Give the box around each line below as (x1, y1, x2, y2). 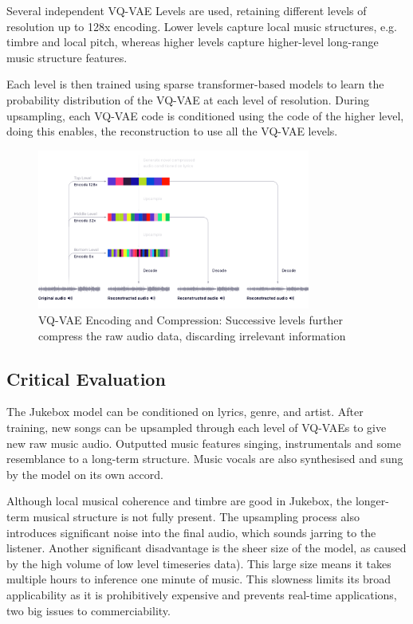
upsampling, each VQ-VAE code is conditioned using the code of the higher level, (6, 107, 404, 124)
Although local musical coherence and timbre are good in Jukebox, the (6, 493, 352, 509)
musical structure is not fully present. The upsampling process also (33, 508, 360, 525)
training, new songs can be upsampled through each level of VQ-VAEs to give (6, 419, 387, 436)
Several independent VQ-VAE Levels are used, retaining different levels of (6, 2, 367, 18)
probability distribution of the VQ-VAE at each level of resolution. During (6, 91, 369, 108)
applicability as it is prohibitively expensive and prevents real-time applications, (6, 587, 397, 602)
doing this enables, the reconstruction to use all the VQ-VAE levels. (6, 123, 338, 139)
